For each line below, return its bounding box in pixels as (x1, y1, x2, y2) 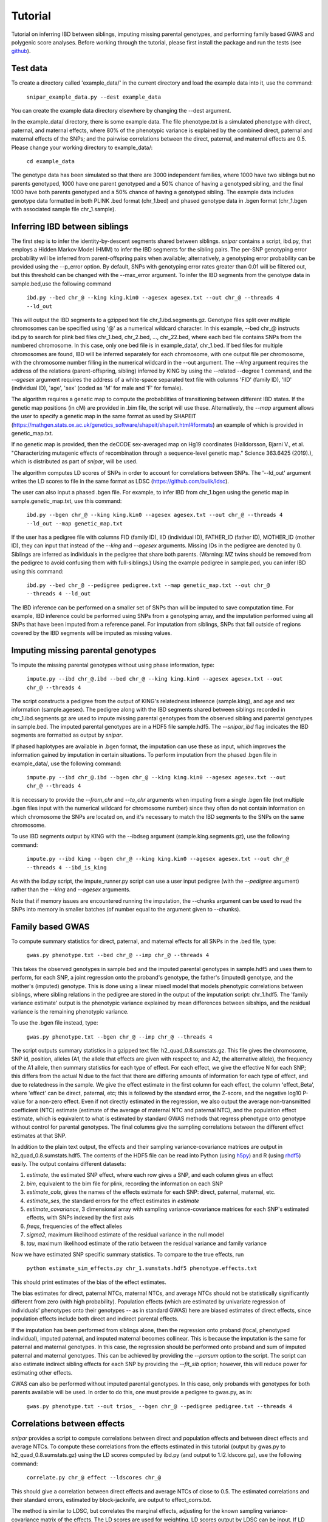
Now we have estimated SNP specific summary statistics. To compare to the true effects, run (11, 1250, 244, 1258)
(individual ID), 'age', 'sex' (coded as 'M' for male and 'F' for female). (11, 384, 183, 392)
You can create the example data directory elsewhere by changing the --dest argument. (11, 107, 231, 114)
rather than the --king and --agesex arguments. (11, 886, 131, 893)
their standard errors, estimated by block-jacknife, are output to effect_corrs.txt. (11, 1496, 212, 1504)
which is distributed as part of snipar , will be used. (11, 458, 138, 465)
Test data (11, 63, 48, 74)
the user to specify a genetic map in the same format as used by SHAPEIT (11, 413, 197, 420)
